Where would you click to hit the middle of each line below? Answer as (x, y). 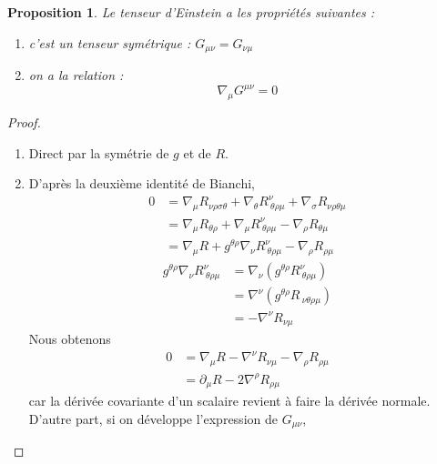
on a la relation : (76, 75)
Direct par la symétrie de (99, 152)
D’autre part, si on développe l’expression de (153, 418)
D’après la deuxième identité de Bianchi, (142, 183)
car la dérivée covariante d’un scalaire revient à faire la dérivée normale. (229, 401)
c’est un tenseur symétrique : (110, 42)
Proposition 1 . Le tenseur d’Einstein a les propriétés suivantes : (191, 12)
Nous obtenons (70, 339)
